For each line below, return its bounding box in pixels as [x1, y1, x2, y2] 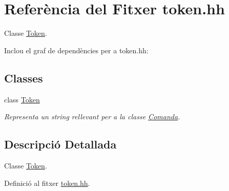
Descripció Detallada [4, 136, 117, 152]
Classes [4, 70, 43, 86]
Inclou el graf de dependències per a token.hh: [4, 45, 149, 55]
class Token [4, 94, 40, 104]
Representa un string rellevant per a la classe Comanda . [4, 111, 180, 122]
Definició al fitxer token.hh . [4, 177, 90, 188]
